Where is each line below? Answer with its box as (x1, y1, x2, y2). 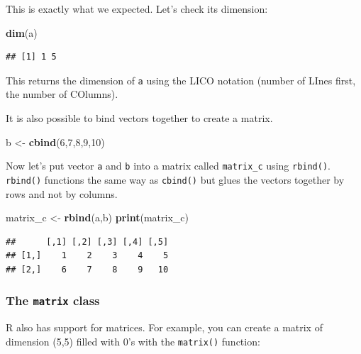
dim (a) (6, 25, 38, 40)
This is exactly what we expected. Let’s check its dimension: (6, 1, 268, 16)
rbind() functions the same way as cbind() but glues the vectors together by (6, 172, 345, 187)
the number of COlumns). (6, 87, 118, 101)
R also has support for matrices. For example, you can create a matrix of (6, 320, 323, 335)
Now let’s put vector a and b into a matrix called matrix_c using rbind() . (6, 158, 331, 173)
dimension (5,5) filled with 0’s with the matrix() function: (6, 333, 260, 348)
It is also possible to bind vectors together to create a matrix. (6, 111, 273, 126)
